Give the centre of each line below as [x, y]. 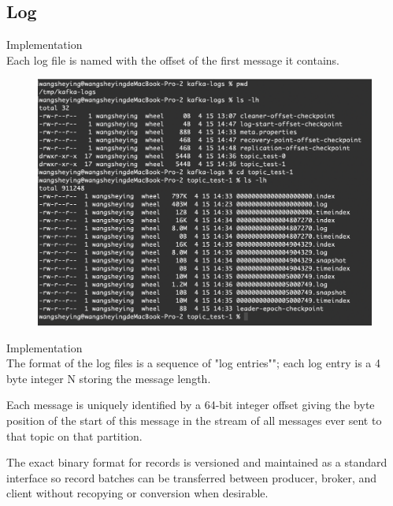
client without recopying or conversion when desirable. [137, 493]
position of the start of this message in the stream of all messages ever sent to [194, 420]
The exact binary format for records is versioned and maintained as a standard [197, 462]
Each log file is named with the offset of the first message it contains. [173, 60]
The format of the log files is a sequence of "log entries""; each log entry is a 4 [194, 363]
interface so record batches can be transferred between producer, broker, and [192, 477]
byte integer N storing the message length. [109, 378]
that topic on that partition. [74, 435]
